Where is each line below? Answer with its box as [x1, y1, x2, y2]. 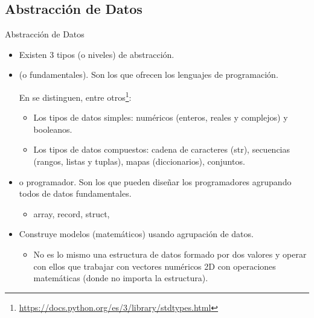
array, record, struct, [33, 207, 110, 220]
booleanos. [33, 122, 72, 135]
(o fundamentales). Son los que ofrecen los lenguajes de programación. [19, 68, 278, 81]
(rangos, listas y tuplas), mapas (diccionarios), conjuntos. [33, 155, 245, 168]
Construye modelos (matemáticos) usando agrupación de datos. [19, 227, 254, 240]
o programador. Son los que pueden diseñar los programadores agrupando [19, 175, 292, 188]
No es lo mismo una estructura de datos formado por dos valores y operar [33, 247, 307, 260]
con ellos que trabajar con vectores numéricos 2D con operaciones [33, 259, 276, 272]
